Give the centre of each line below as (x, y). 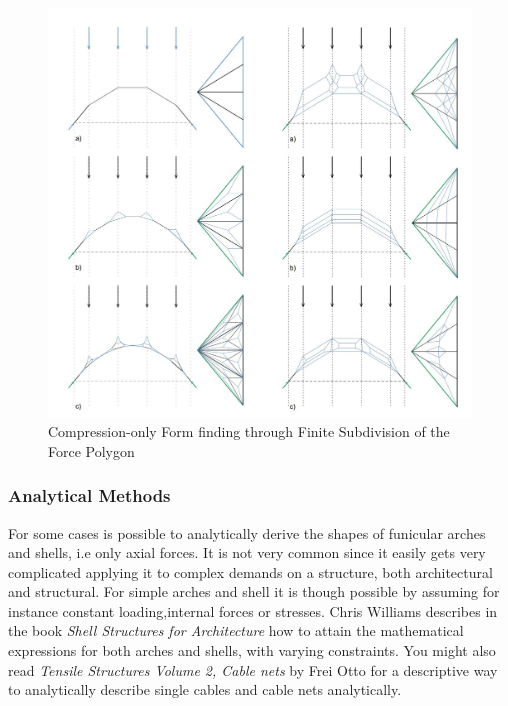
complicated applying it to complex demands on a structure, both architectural (250, 571)
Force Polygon (91, 450)
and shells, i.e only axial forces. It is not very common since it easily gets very (247, 552)
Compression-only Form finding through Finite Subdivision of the (249, 431)
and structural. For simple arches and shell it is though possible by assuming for (254, 591)
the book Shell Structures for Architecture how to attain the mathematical (236, 630)
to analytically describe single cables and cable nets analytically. (205, 689)
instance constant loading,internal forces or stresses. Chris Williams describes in (253, 610)
